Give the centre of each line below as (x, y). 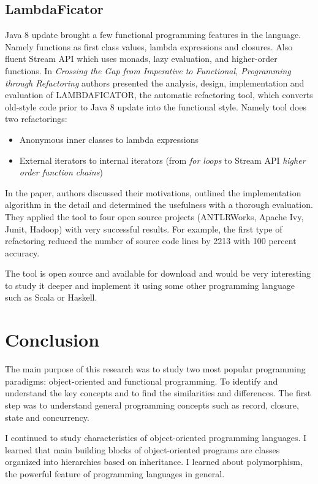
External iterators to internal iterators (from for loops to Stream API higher (162, 160)
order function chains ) (61, 172)
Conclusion (52, 340)
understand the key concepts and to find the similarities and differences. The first (158, 393)
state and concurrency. (47, 417)
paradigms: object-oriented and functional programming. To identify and (142, 381)
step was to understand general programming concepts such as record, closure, (152, 405)
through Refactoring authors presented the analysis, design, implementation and (155, 83)
